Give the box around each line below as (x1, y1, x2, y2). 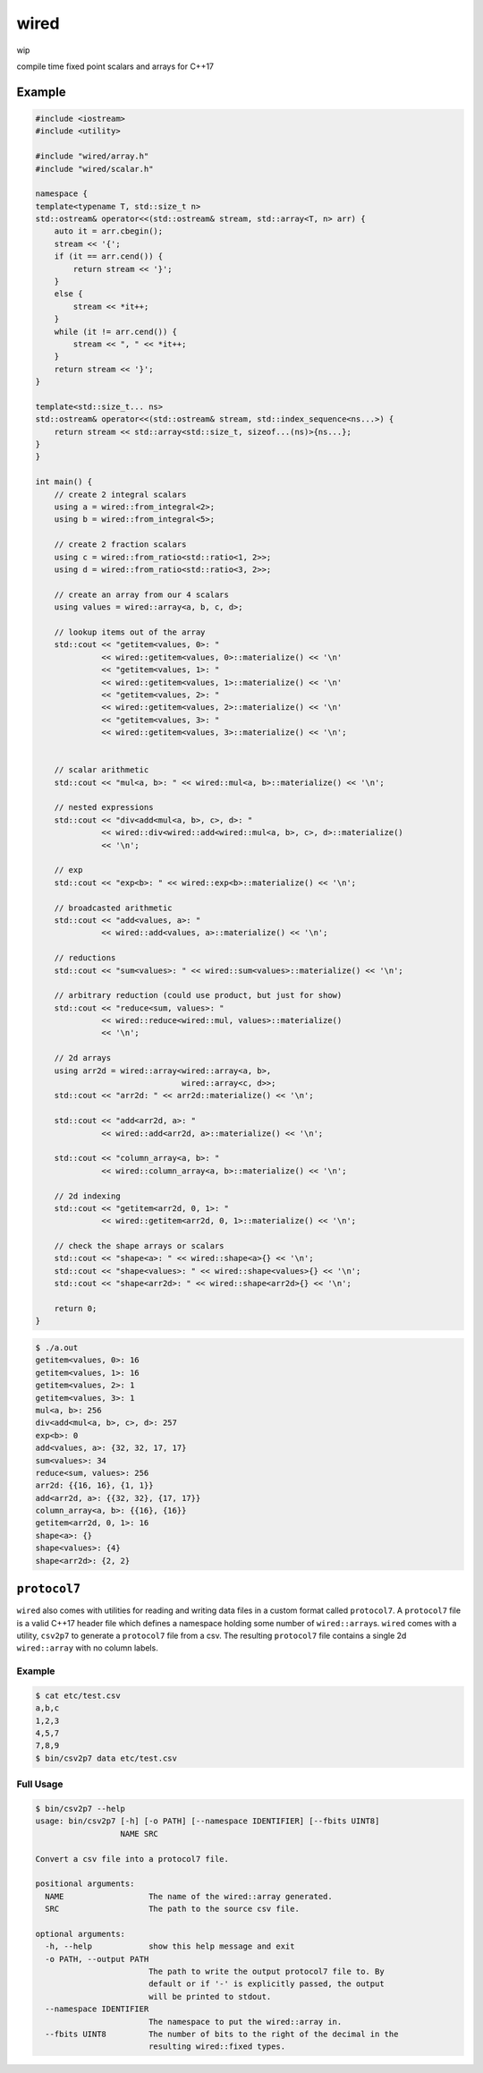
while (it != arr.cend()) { (54, 327, 178, 337)
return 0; (54, 1303, 97, 1314)
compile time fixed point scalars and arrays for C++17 (16, 61, 215, 72)
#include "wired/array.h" (35, 151, 149, 161)
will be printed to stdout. (148, 1992, 272, 2001)
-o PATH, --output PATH (45, 1954, 149, 1964)
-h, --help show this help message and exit (45, 1941, 295, 1951)
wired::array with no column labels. (16, 1642, 158, 1653)
